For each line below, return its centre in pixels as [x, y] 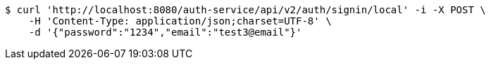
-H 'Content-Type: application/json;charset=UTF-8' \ [180, 21]
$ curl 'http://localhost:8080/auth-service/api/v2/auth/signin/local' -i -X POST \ [245, 10]
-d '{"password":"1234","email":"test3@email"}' [165, 32]
